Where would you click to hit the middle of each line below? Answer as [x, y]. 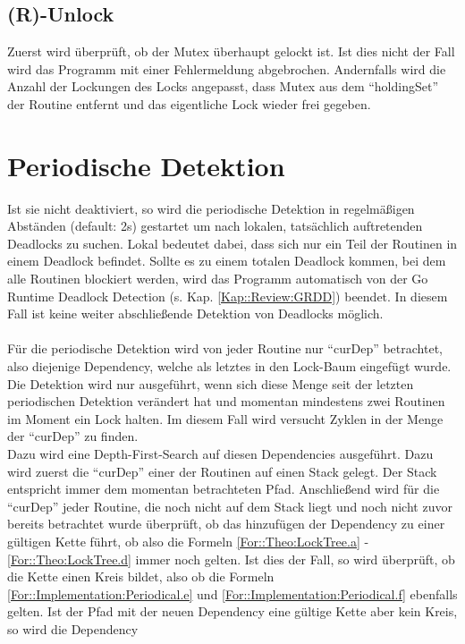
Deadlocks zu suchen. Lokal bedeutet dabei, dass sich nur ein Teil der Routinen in [232, 243]
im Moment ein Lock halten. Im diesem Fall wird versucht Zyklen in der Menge [225, 418]
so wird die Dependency [73, 628]
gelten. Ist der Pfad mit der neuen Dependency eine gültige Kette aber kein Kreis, [232, 611]
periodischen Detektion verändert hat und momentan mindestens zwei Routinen [226, 401]
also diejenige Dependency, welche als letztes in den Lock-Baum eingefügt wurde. [229, 366]
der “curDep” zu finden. [73, 436]
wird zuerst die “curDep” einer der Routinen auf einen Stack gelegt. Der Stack [222, 471]
